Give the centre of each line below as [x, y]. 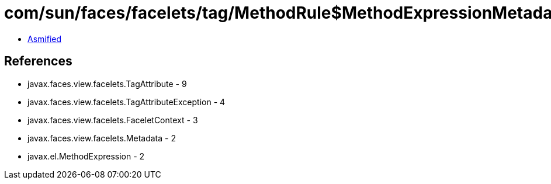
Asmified [45, 39]
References [38, 61]
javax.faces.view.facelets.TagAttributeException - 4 [127, 102]
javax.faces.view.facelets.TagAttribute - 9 [107, 84]
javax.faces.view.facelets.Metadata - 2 [102, 138]
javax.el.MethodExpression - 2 [86, 156]
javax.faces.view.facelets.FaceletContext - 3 [113, 120]
